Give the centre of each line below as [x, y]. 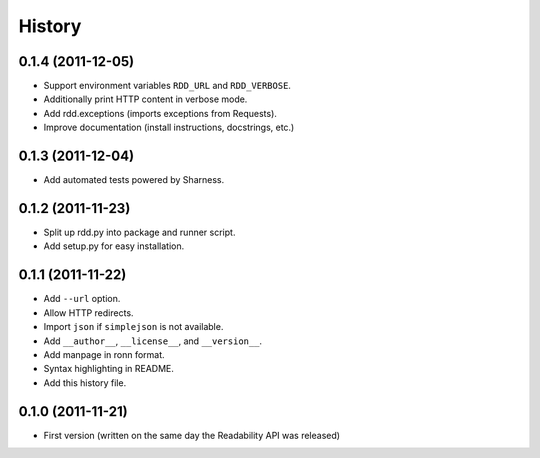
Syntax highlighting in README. [109, 369]
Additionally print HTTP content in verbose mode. [145, 99]
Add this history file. [85, 382]
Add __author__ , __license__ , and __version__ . [153, 341]
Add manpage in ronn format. [104, 354]
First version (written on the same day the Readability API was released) [191, 435]
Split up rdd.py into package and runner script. [139, 232]
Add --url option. [82, 299]
